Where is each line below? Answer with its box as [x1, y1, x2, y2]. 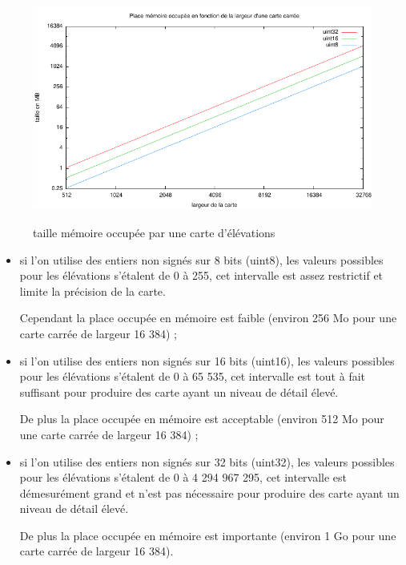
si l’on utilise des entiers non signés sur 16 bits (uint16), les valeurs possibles [19, 352, 395, 369]
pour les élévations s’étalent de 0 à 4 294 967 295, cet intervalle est [19, 469, 348, 486]
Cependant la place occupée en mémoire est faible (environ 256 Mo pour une [19, 309, 397, 326]
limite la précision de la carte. [19, 282, 166, 299]
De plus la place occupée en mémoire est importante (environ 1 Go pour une [19, 527, 396, 543]
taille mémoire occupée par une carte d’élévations [33, 224, 275, 240]
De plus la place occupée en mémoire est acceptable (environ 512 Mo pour [19, 410, 384, 427]
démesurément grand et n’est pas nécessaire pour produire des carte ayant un [19, 484, 400, 501]
